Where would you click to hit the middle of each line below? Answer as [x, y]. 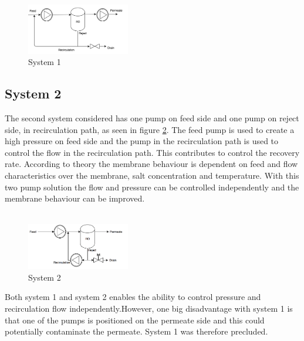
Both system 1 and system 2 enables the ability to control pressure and [133, 297]
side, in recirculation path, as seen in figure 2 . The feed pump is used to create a [150, 129]
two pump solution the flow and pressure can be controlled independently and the [152, 187]
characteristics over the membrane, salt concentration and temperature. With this [152, 175]
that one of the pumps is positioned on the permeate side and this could [135, 320]
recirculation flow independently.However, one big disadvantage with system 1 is [149, 308]
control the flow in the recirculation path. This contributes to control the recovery [152, 152]
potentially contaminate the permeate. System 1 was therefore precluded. [136, 331]
